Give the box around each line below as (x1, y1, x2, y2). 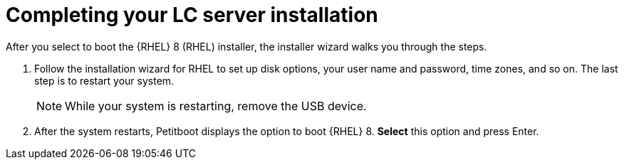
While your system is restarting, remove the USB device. (65, 98, 367, 113)
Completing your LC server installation (6, 3, 378, 27)
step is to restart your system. (34, 74, 175, 87)
